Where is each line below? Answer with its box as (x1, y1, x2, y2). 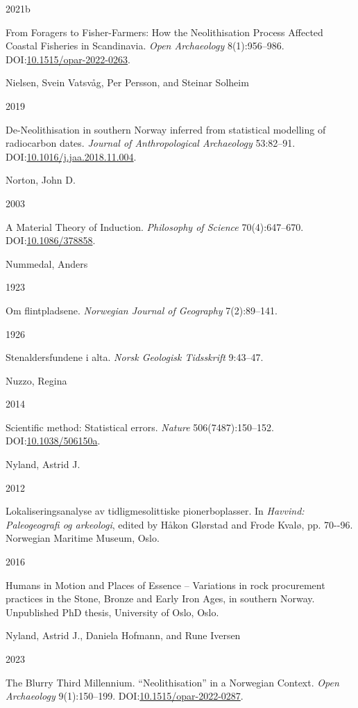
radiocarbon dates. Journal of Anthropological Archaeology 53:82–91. (6, 136, 296, 150)
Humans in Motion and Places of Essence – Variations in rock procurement (6, 577, 325, 592)
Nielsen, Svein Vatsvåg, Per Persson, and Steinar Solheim (6, 75, 249, 90)
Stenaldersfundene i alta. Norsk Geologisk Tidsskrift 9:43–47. (6, 350, 264, 364)
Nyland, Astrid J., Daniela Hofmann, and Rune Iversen (6, 628, 241, 643)
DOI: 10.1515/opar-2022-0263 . (6, 51, 130, 66)
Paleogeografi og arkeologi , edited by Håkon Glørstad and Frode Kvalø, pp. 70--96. (6, 517, 353, 531)
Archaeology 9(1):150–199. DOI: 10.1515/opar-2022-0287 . (6, 689, 244, 703)
